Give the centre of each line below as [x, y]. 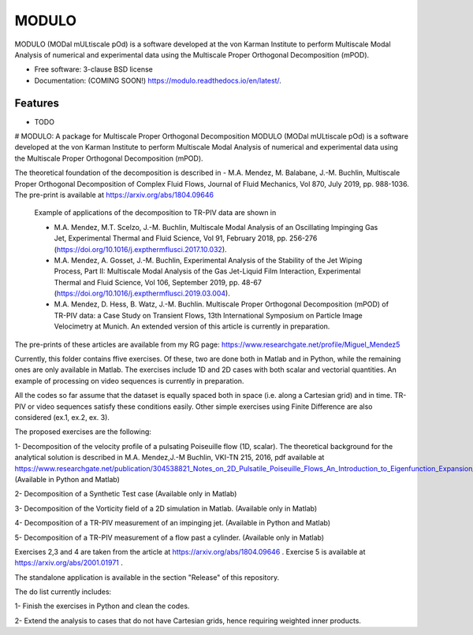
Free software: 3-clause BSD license [93, 69]
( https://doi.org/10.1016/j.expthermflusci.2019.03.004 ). [142, 293]
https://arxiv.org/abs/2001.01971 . [69, 563]
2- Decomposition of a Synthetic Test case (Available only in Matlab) [126, 494]
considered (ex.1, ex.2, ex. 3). [62, 417]
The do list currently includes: [63, 592]
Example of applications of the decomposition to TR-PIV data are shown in [155, 213]
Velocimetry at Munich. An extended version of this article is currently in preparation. [192, 326]
